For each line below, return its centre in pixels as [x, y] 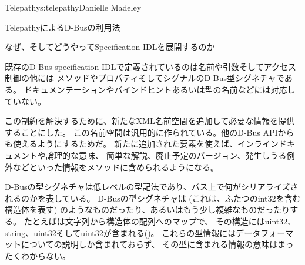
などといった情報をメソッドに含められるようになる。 [115, 167]
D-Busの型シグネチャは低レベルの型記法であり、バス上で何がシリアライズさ [152, 187]
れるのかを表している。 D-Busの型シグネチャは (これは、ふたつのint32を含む [153, 198]
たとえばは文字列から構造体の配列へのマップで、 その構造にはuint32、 [160, 221]
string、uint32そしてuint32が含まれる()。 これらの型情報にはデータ [133, 232]
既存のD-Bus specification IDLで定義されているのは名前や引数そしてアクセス [150, 66]
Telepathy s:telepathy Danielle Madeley [73, 7]
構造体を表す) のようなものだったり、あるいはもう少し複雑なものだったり [148, 209]
